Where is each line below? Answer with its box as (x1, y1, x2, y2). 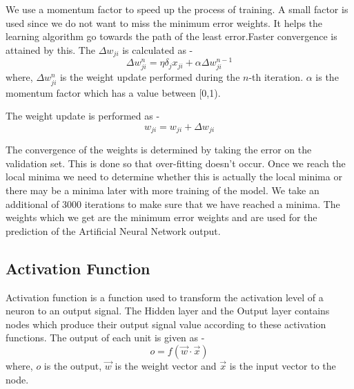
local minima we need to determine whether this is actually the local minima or (6, 169, 342, 184)
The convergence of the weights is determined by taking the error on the (6, 142, 312, 157)
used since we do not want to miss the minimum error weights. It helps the (6, 15, 323, 30)
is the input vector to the (229, 359, 336, 372)
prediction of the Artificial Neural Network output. (6, 223, 221, 238)
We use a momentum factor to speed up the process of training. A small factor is (6, 2, 348, 16)
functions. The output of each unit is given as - (6, 330, 205, 345)
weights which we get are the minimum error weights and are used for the (6, 210, 317, 225)
